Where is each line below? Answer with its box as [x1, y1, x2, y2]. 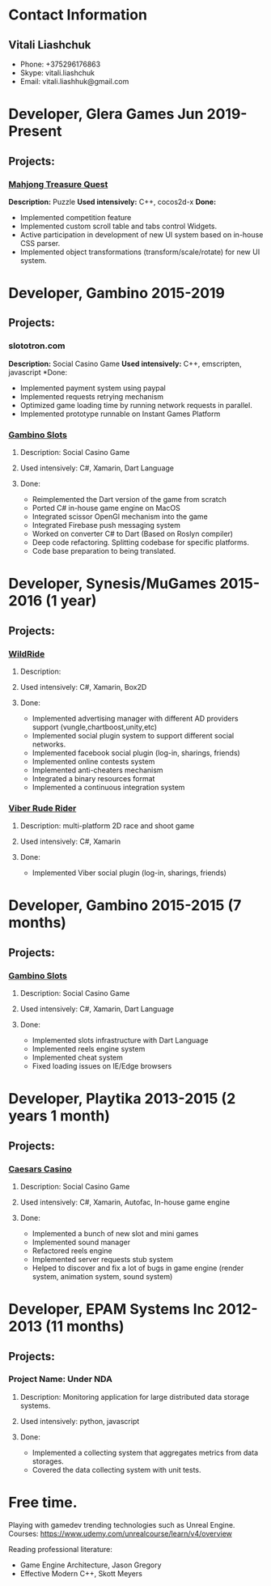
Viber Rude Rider [8, 802, 77, 814]
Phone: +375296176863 [19, 59, 101, 69]
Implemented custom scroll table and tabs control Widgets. [19, 221, 218, 231]
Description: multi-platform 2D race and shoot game [19, 821, 195, 831]
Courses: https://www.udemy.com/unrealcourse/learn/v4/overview [8, 1529, 233, 1538]
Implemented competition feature [19, 212, 132, 222]
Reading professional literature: [8, 1544, 113, 1554]
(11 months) [45, 1317, 125, 1336]
